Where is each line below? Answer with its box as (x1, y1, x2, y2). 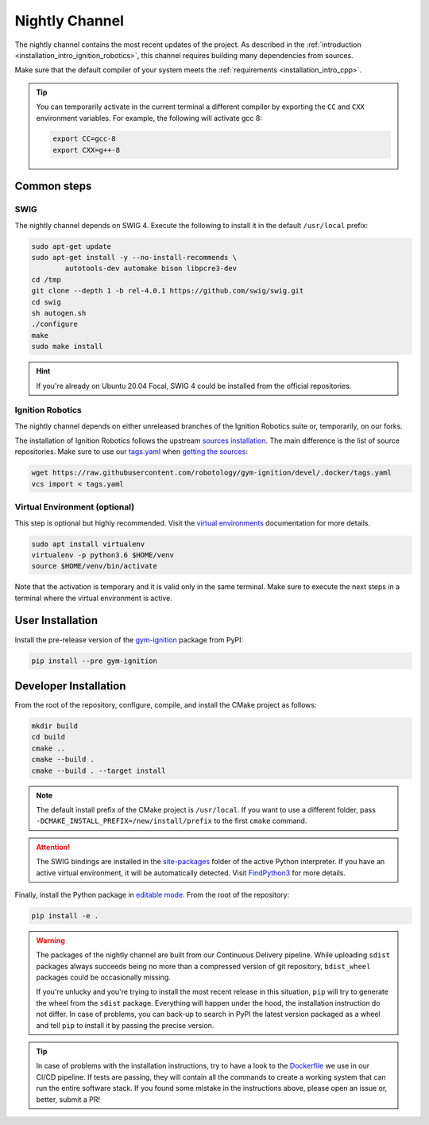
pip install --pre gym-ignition (31, 656, 158, 665)
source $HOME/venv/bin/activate (31, 561, 158, 571)
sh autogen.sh (31, 308, 87, 317)
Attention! (36, 842, 71, 852)
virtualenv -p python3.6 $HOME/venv (31, 550, 175, 560)
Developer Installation (14, 679, 126, 692)
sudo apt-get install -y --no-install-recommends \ (31, 253, 238, 262)
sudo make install (31, 342, 103, 351)
